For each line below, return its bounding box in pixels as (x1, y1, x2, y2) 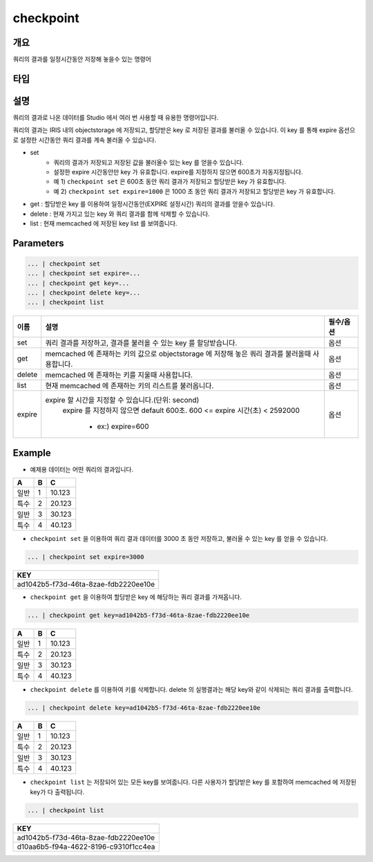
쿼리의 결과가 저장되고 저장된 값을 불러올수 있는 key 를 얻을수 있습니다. (53, 158, 245, 166)
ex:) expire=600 (97, 422, 149, 432)
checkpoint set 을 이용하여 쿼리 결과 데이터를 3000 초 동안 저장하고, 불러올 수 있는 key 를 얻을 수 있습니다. (30, 535, 328, 543)
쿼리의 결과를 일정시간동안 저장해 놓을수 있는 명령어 (12, 55, 151, 64)
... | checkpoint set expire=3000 (27, 553, 144, 561)
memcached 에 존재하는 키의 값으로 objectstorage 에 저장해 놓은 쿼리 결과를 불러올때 (45, 349, 311, 359)
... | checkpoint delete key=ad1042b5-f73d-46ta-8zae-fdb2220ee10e (27, 704, 261, 712)
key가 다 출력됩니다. (30, 787, 85, 796)
